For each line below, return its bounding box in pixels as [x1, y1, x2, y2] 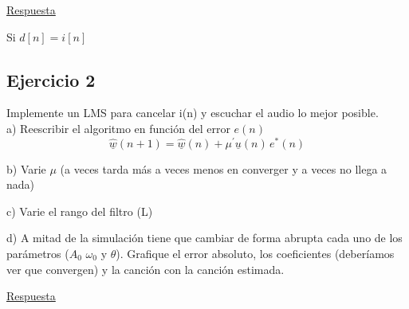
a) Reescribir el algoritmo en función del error [6, 119, 230, 136]
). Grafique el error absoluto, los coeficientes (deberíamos [116, 245, 395, 262]
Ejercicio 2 [6, 67, 96, 92]
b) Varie [6, 160, 46, 177]
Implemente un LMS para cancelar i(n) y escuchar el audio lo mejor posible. [6, 104, 379, 121]
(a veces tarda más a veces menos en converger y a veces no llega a [60, 160, 387, 177]
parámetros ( [6, 245, 69, 262]
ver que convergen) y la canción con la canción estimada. [6, 260, 285, 277]
